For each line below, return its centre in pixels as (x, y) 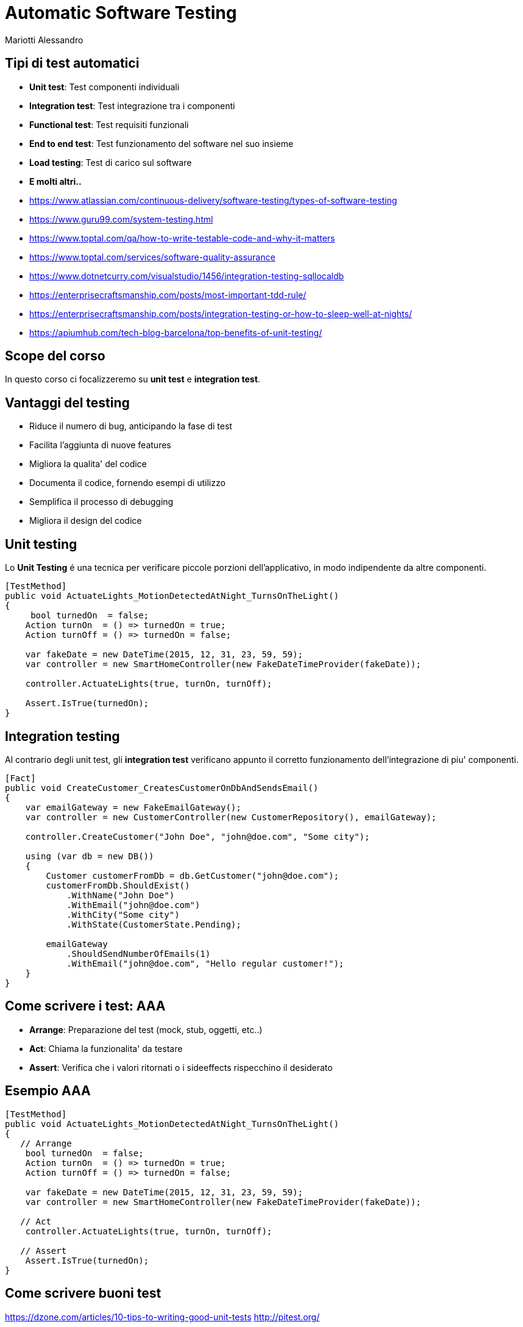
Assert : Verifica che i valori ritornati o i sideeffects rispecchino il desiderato (181, 1067)
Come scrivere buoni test (83, 1293)
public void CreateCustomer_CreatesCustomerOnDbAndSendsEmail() (162, 788)
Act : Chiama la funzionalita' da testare (106, 1048)
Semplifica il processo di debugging (101, 502)
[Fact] (20, 778)
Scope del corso (55, 356)
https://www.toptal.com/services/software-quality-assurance (152, 257)
